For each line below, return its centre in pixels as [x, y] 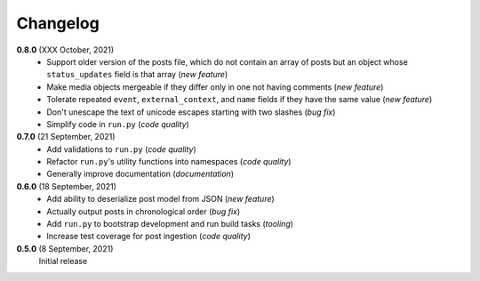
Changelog [58, 23]
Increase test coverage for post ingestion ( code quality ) [148, 237]
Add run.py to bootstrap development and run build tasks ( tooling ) [170, 224]
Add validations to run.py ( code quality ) [122, 149]
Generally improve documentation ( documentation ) [140, 174]
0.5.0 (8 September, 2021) [65, 248]
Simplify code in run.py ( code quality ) [118, 124]
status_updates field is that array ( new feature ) [137, 75]
